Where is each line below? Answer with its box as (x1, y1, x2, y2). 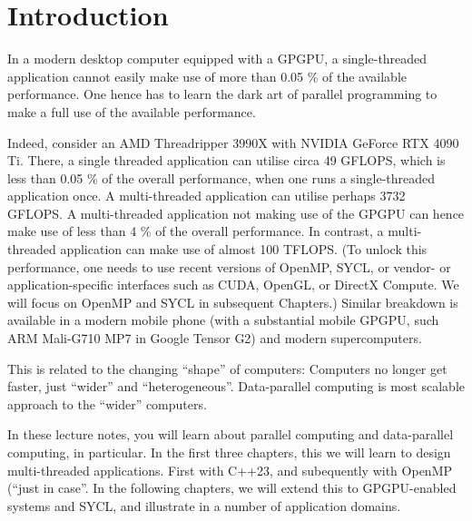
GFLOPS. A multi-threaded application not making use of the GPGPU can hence (7, 203, 465, 222)
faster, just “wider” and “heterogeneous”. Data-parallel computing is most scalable (7, 377, 466, 396)
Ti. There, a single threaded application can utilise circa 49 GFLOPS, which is (7, 151, 446, 170)
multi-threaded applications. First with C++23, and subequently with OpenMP (7, 460, 452, 479)
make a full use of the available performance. (7, 102, 256, 121)
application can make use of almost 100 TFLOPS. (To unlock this (60, 240, 428, 259)
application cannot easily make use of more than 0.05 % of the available (7, 66, 408, 85)
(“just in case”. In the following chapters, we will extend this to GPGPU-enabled (7, 478, 457, 497)
